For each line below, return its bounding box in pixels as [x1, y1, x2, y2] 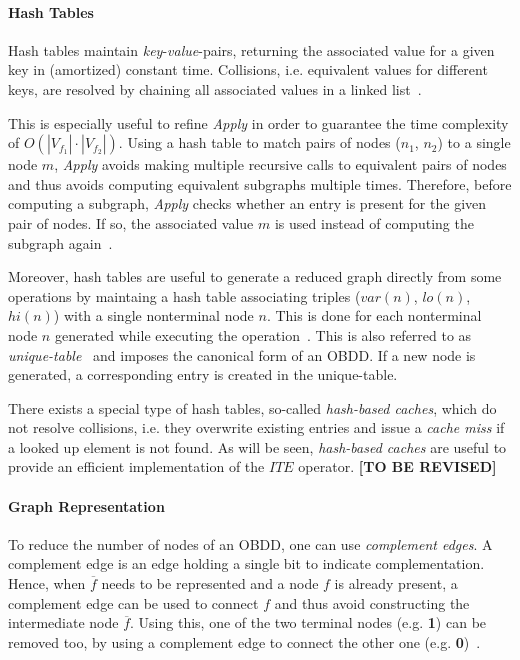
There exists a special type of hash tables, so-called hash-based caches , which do [8, 397, 497, 418]
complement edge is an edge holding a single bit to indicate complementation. [8, 553, 485, 574]
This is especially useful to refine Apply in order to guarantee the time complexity [8, 112, 509, 133]
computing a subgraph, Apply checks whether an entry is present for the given [8, 193, 487, 214]
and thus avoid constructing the [274, 592, 470, 613]
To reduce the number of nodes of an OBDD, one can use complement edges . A [8, 533, 493, 554]
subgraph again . [8, 232, 113, 253]
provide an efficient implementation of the [8, 456, 265, 477]
